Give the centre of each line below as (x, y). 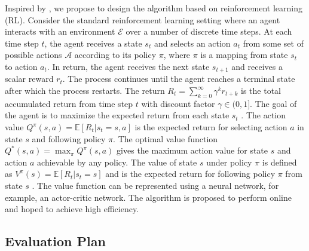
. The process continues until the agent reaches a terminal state (179, 79)
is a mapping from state (244, 55)
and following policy (69, 138)
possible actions (33, 55)
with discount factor (178, 103)
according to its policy (115, 55)
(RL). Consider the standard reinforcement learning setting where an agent (143, 19)
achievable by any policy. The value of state (117, 162)
